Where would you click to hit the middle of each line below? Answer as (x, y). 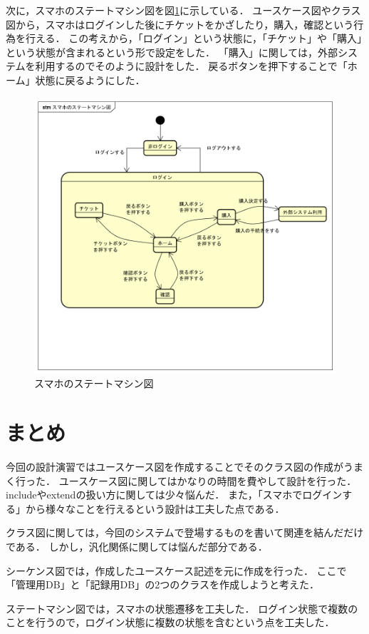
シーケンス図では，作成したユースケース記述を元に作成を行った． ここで (176, 570)
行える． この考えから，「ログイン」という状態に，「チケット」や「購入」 (194, 38)
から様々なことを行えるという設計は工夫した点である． (155, 508)
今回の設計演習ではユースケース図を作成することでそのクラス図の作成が (175, 466)
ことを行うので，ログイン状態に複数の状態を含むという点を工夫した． (170, 622)
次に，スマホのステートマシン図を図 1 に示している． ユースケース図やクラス (183, 10)
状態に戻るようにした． (90, 80)
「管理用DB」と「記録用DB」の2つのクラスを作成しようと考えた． (162, 584)
